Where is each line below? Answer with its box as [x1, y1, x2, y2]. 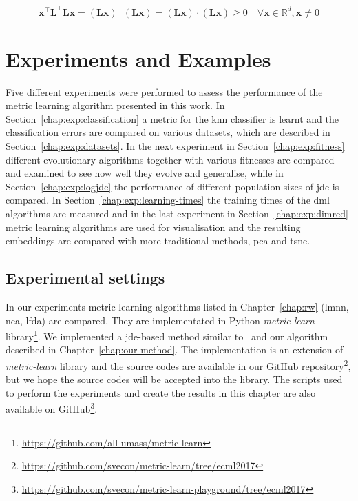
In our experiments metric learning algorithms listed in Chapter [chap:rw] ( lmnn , [6, 299, 349, 313]
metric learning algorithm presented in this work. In [6, 98, 225, 112]
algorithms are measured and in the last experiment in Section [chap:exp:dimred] [6, 206, 348, 220]
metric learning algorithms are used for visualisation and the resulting [6, 219, 301, 234]
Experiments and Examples [6, 44, 271, 72]
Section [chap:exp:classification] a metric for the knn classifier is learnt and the [6, 111, 339, 126]
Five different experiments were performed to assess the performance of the [6, 84, 323, 99]
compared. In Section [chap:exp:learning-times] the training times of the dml [6, 193, 330, 207]
